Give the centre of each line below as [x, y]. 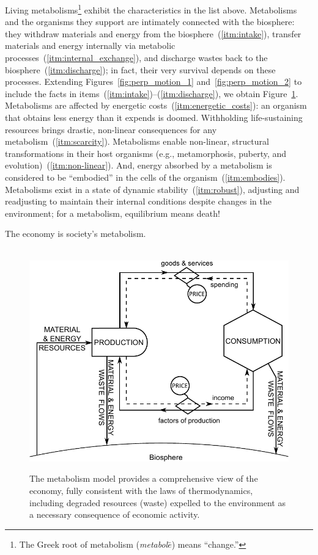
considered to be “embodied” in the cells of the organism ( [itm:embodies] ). [145, 177]
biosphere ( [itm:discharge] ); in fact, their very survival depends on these [140, 69]
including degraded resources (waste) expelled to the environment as [157, 502]
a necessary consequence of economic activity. [115, 514]
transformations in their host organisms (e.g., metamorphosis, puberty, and [146, 153]
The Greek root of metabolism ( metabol [94, 544]
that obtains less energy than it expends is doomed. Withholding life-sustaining [154, 117]
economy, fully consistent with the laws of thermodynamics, [141, 490]
